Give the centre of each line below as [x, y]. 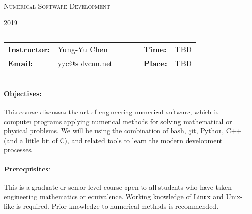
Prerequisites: [27, 168]
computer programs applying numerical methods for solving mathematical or [118, 121]
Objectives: [23, 93]
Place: [155, 63]
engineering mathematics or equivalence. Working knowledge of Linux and [114, 196]
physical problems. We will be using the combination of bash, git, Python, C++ [123, 131]
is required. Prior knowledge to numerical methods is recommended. [117, 206]
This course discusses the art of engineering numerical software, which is [111, 111]
